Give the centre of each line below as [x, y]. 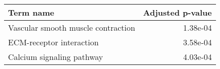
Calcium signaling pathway [56, 57]
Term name [31, 12]
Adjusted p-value [177, 12]
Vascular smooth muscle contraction [72, 27]
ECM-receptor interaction [53, 42]
